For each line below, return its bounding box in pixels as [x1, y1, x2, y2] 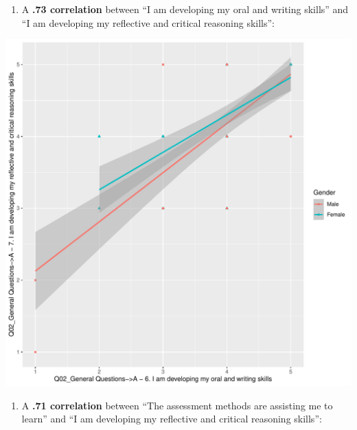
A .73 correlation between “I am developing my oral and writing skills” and [21, 2, 349, 16]
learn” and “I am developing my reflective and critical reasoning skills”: [21, 411, 322, 426]
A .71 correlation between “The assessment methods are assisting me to [21, 398, 333, 412]
